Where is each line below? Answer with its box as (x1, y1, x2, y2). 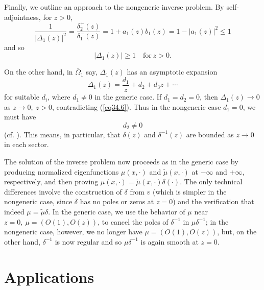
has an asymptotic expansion (127, 66, 218, 77)
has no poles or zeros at (80, 196, 154, 207)
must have (4, 111, 36, 122)
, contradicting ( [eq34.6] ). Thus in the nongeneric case (52, 101, 221, 112)
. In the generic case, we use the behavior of (48, 206, 185, 216)
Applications (4, 266, 94, 287)
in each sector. (4, 139, 49, 150)
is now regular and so (55, 236, 122, 247)
